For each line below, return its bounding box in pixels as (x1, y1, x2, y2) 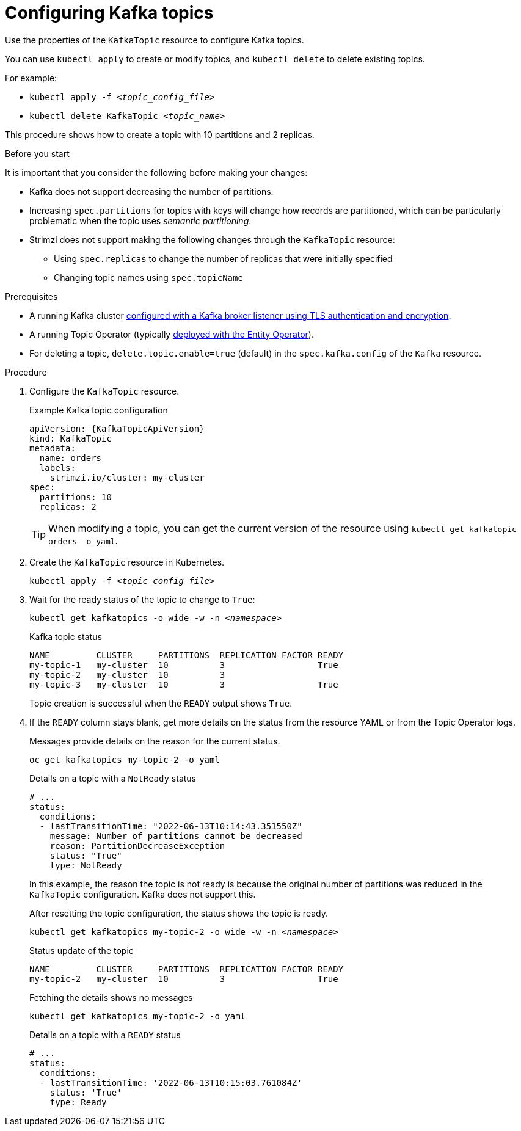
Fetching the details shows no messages (29, 992, 193, 1003)
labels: (39, 462, 76, 473)
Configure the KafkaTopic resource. (29, 385, 180, 396)
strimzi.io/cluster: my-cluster (49, 472, 205, 482)
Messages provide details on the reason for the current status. (29, 735, 280, 746)
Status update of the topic (29, 945, 134, 956)
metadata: (29, 443, 76, 453)
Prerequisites (5, 291, 58, 302)
